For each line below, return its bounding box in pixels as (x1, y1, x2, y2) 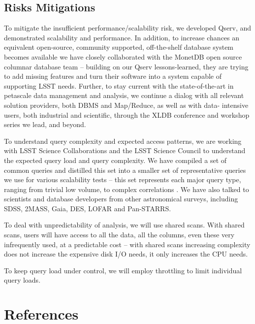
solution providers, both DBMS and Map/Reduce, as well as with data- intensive (4, 99, 249, 110)
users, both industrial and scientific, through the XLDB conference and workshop (4, 109, 250, 120)
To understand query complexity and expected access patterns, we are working (4, 135, 242, 146)
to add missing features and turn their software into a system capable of (4, 71, 222, 81)
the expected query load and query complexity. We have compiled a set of (4, 155, 227, 165)
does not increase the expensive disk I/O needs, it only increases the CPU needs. (4, 249, 248, 259)
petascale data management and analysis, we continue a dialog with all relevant (4, 90, 244, 100)
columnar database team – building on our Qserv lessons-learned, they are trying (4, 61, 249, 71)
